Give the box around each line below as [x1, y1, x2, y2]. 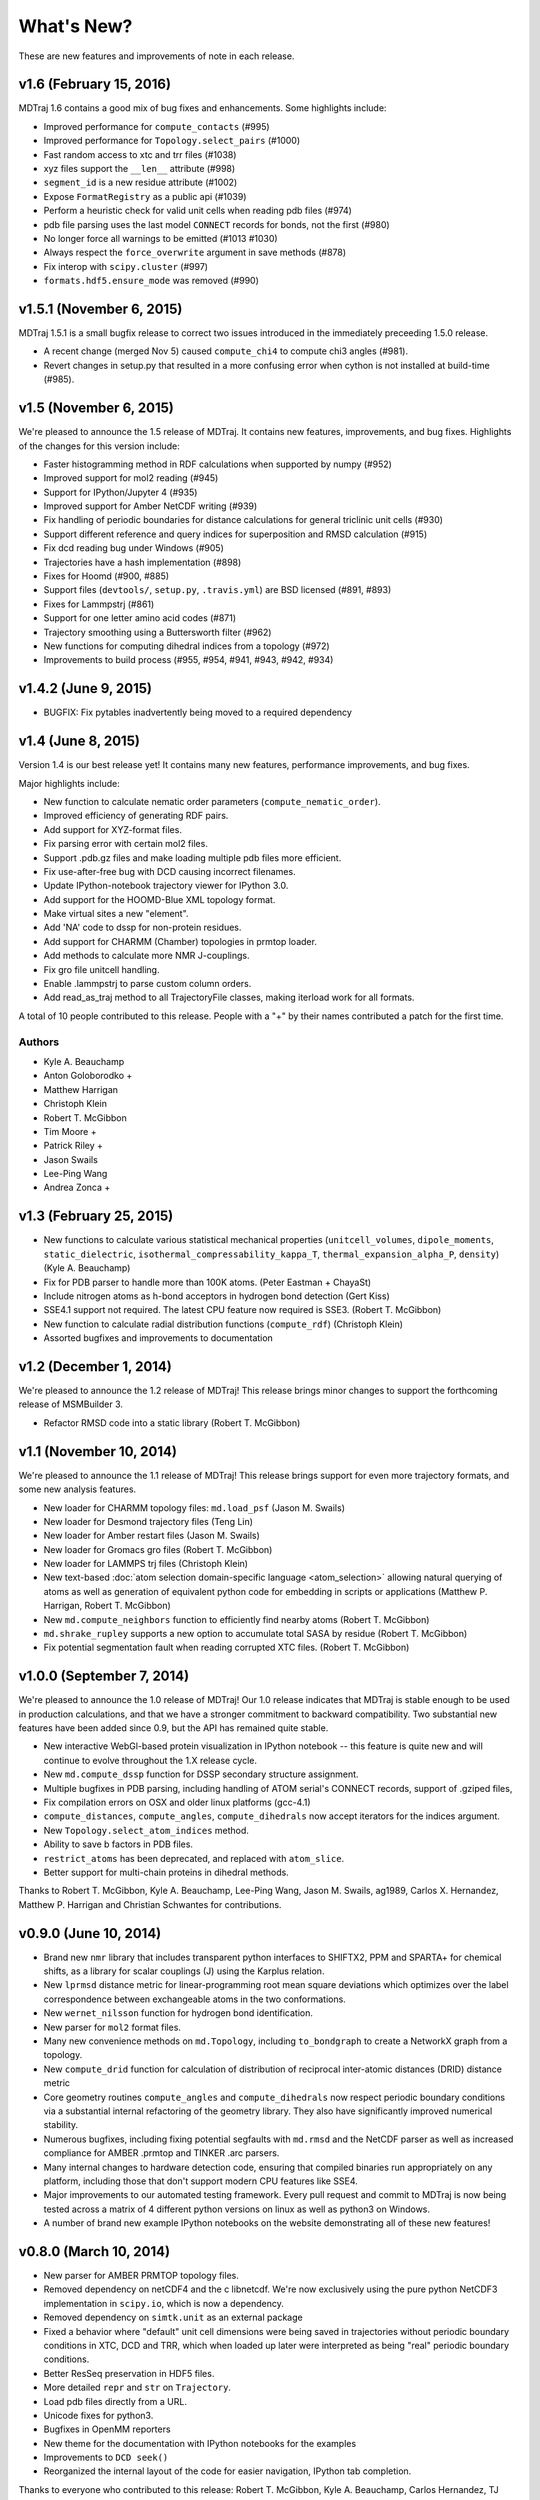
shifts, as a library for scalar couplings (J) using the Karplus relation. [43, 1965, 325, 1977]
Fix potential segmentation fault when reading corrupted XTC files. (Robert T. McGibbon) [43, 1641, 410, 1654]
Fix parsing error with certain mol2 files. [43, 838, 209, 850]
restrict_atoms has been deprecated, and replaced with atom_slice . [43, 1852, 345, 1864]
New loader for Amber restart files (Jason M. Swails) [43, 1530, 260, 1542]
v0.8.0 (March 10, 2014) [18, 2243, 170, 2260]
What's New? [18, 15, 133, 37]
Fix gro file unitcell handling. [43, 963, 160, 975]
